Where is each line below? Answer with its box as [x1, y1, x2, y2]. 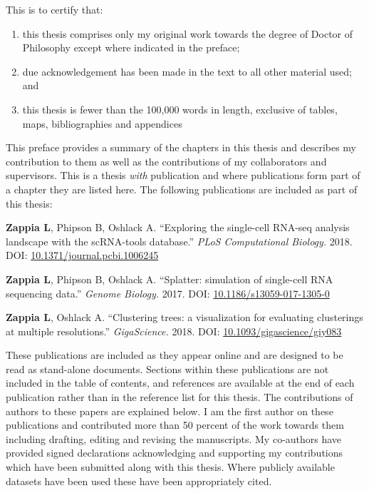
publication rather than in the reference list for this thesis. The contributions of [6, 390, 353, 405]
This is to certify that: [6, 2, 103, 16]
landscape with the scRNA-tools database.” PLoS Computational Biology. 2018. [6, 233, 353, 248]
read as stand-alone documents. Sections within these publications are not [6, 361, 329, 376]
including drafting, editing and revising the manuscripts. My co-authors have [6, 431, 342, 446]
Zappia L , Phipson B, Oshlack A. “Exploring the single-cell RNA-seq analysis [6, 220, 350, 235]
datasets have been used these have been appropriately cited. [6, 473, 272, 488]
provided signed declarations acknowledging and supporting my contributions [6, 445, 343, 460]
